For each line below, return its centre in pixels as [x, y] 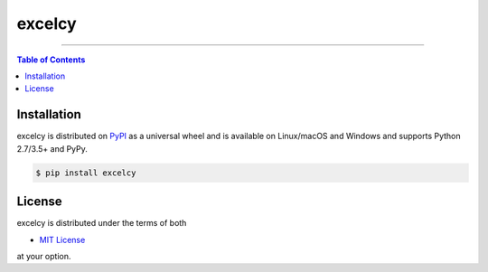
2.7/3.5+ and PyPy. [52, 148]
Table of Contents [51, 60]
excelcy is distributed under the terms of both [102, 223]
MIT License [62, 239]
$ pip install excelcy [86, 173]
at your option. [44, 256]
